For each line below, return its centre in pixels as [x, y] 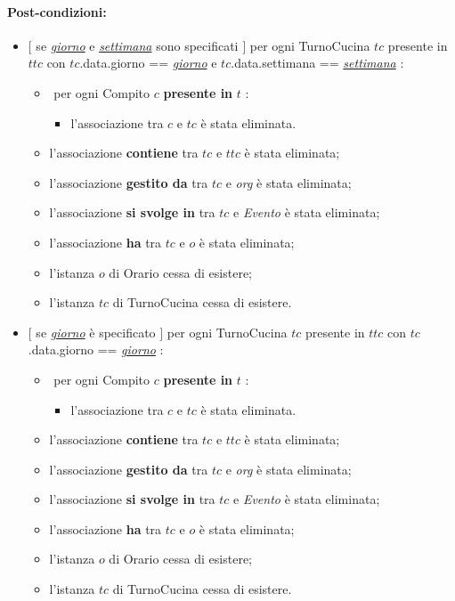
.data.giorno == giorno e [148, 63]
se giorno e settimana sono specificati [137, 45]
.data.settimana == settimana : [317, 63]
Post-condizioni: [57, 11]
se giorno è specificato [96, 332]
